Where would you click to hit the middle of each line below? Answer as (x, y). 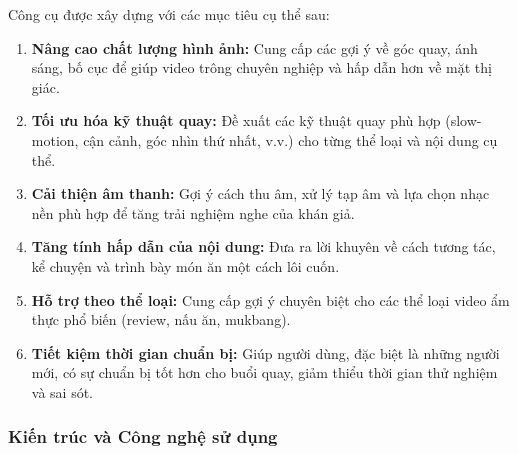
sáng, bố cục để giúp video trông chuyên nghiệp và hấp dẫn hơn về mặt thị (261, 67)
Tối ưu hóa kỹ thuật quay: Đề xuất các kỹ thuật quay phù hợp (236, 120)
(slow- (463, 120)
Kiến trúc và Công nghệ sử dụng (143, 436)
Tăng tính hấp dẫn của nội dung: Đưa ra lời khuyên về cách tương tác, (263, 246)
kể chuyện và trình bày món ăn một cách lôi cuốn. (185, 265)
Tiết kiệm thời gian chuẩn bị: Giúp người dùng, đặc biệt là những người (265, 352)
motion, (55, 139)
